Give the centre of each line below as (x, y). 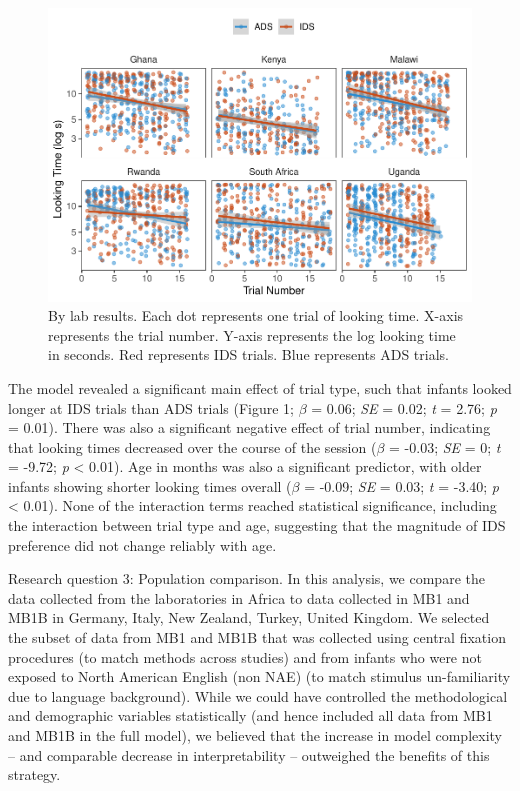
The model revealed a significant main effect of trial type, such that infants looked (260, 387)
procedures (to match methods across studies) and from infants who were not (245, 656)
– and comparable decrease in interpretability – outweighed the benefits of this (249, 754)
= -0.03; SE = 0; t (445, 446)
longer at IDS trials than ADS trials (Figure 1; (151, 407)
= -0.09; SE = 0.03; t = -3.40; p (401, 485)
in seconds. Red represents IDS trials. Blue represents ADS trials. (248, 354)
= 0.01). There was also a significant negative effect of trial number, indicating (249, 427)
